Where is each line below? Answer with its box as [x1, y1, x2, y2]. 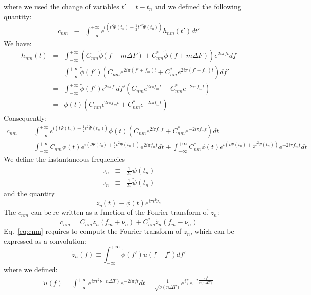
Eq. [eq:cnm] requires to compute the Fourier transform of [4, 226, 182, 236]
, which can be [190, 226, 234, 236]
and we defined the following [155, 1, 241, 11]
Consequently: [4, 113, 47, 123]
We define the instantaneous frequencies [4, 154, 125, 164]
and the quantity [4, 188, 55, 198]
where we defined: [4, 264, 58, 274]
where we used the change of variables [4, 1, 119, 11]
